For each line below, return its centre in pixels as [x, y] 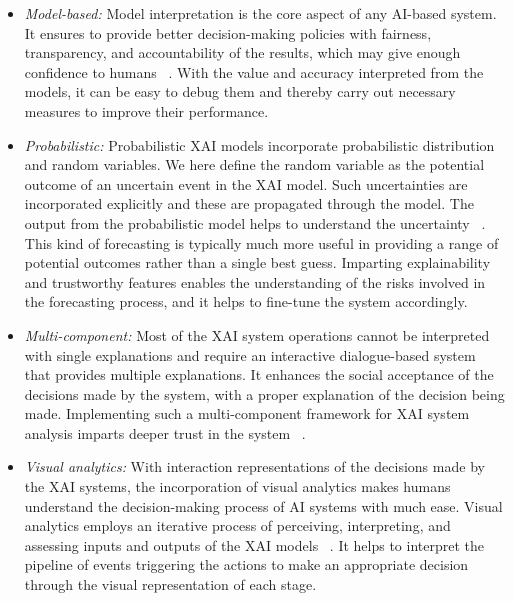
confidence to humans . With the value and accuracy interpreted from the [254, 71]
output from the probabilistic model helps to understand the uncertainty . [255, 222]
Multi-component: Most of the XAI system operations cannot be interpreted [257, 334]
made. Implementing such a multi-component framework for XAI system [247, 413]
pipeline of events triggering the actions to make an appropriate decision [246, 564]
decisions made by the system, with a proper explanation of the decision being [264, 393]
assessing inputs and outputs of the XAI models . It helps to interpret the [254, 544]
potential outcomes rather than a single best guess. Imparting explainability [257, 262]
